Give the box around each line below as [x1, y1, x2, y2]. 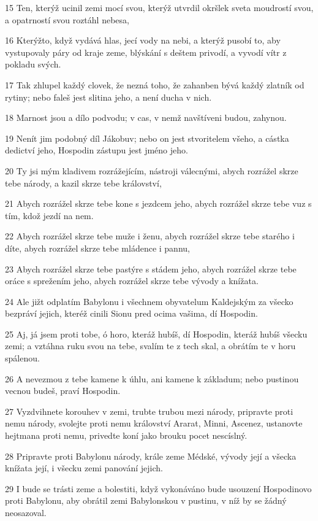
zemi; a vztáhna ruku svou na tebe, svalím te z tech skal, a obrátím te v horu [5, 339, 296, 352]
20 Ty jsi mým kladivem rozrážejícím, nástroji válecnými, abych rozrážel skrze [5, 164, 298, 177]
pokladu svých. [5, 58, 61, 71]
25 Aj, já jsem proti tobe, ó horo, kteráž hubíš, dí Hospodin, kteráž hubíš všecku [5, 327, 308, 340]
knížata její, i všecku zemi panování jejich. [5, 461, 163, 474]
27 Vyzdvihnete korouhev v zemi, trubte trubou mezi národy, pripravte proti [5, 404, 293, 417]
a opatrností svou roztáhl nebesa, [5, 13, 129, 26]
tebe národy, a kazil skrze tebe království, [5, 176, 162, 189]
